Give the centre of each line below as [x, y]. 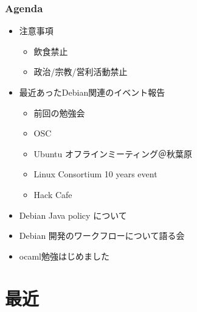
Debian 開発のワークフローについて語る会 [102, 236]
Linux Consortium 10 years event [95, 174]
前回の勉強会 [59, 112]
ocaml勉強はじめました [64, 256]
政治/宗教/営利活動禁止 [81, 72]
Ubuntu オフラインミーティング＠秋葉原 [113, 153]
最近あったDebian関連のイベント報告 [92, 92]
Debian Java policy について [73, 215]
